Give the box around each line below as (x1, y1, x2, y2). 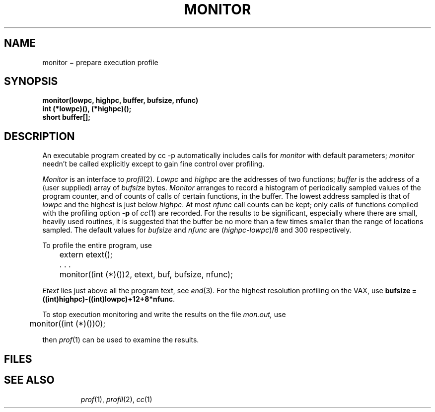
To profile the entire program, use (42, 241, 152, 250)
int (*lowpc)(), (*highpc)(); (42, 104, 132, 113)
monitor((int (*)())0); (29, 319, 106, 329)
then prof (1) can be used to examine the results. (42, 335, 199, 344)
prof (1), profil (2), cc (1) (80, 395, 152, 404)
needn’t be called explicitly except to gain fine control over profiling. (42, 160, 265, 168)
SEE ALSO (4, 374, 55, 387)
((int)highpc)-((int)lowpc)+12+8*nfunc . (42, 295, 175, 304)
